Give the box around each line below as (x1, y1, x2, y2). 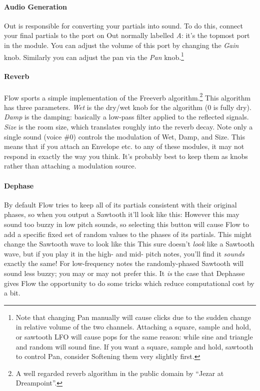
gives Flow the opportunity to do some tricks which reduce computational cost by (4, 277, 254, 288)
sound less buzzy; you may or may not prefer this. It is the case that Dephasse (4, 267, 245, 278)
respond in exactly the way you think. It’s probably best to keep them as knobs (4, 150, 248, 161)
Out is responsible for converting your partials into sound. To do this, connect (4, 20, 243, 30)
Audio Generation (4, 1, 67, 11)
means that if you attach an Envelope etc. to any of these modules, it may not (4, 141, 244, 151)
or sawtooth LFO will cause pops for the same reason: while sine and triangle (15, 331, 253, 341)
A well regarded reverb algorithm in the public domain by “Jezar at (15, 367, 224, 378)
